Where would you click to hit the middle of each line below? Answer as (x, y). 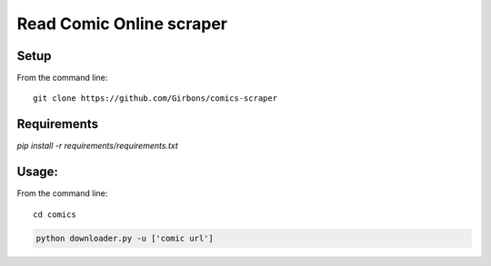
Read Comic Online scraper (122, 24)
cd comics (55, 214)
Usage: (38, 172)
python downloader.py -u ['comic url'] (125, 238)
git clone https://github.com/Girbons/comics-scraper (155, 99)
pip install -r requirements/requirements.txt (97, 146)
